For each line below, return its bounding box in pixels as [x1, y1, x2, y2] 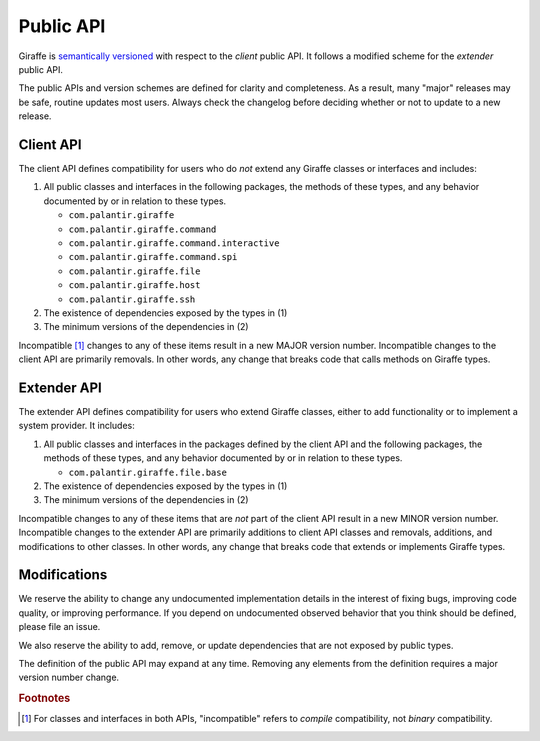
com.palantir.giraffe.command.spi [68, 251, 238, 263]
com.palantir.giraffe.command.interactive [68, 237, 280, 249]
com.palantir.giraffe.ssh [68, 293, 196, 305]
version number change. [18, 671, 120, 684]
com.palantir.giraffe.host [68, 280, 201, 291]
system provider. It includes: [18, 420, 135, 432]
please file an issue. [18, 621, 101, 633]
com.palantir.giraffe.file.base [68, 466, 227, 478]
